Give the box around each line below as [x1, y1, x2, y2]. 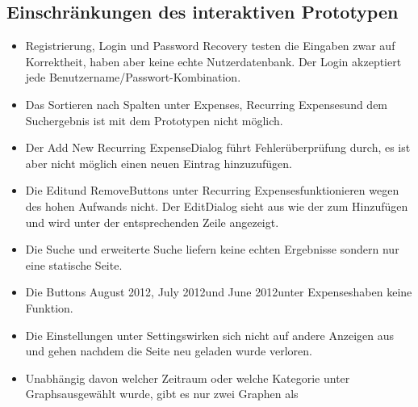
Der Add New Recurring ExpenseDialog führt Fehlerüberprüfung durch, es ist [25, 139, 411, 156]
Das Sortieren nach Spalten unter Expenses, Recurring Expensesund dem [25, 95, 388, 112]
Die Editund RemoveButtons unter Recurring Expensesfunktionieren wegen [25, 182, 399, 199]
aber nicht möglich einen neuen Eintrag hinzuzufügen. [25, 154, 292, 171]
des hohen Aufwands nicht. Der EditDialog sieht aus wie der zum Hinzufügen [25, 197, 408, 214]
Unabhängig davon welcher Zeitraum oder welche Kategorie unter [25, 369, 350, 386]
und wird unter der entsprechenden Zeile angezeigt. [25, 213, 279, 230]
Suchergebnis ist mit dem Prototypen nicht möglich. [25, 111, 283, 128]
